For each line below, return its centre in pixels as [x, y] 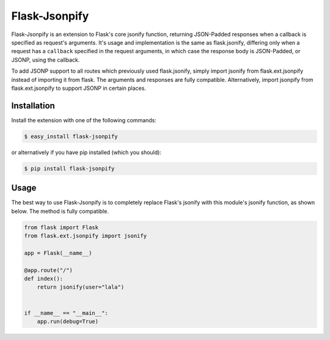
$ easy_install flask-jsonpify [71, 136]
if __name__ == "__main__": [66, 313]
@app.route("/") [49, 270]
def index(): [44, 279]
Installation [33, 105]
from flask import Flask [61, 227]
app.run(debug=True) [68, 321]
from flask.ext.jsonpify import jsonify [85, 236]
